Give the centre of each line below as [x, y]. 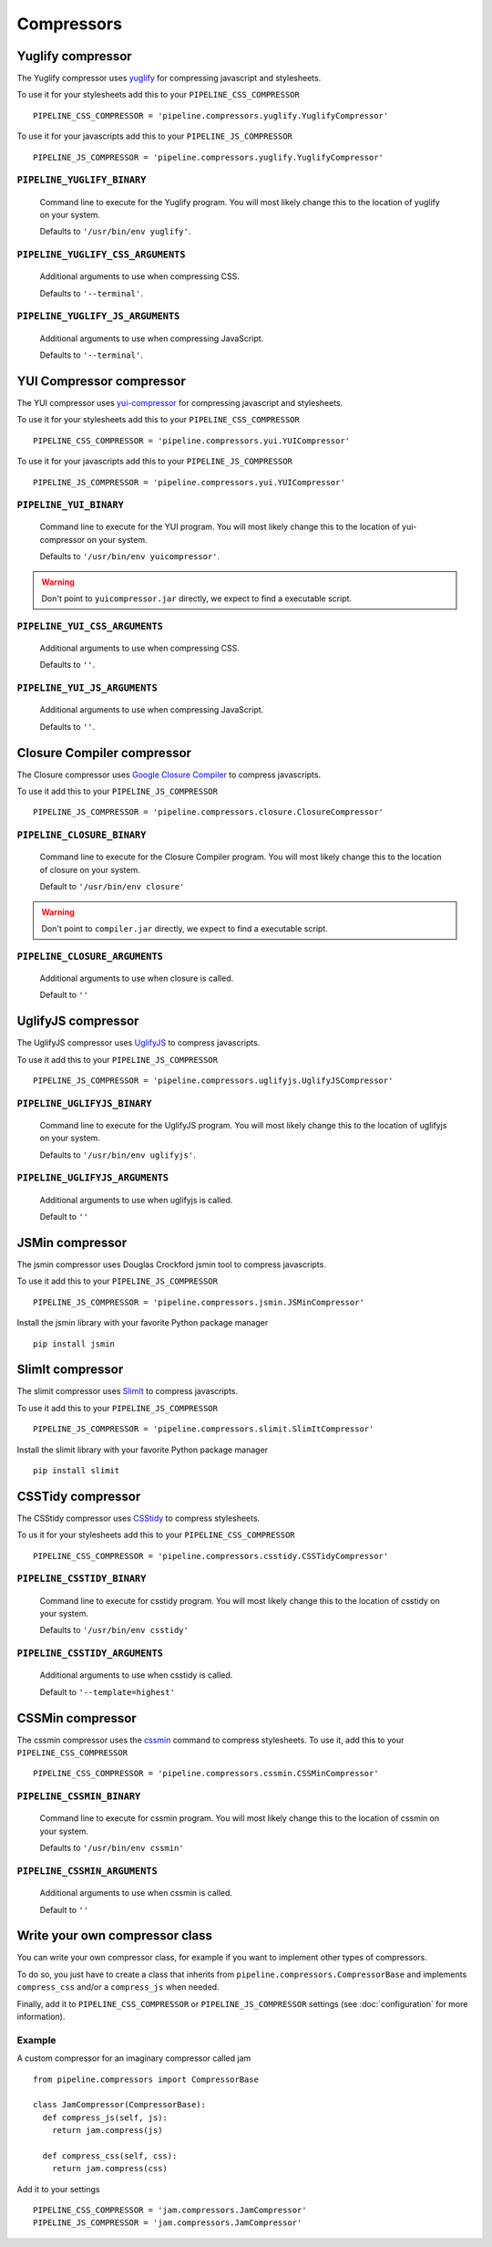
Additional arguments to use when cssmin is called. [136, 1893]
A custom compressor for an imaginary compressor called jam [134, 2058]
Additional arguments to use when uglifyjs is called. [136, 1200]
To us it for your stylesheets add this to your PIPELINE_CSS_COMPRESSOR [156, 1535]
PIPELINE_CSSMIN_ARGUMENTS [87, 1871]
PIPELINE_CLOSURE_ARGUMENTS [90, 956]
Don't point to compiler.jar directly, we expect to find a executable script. [184, 928]
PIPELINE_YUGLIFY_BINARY [82, 180]
